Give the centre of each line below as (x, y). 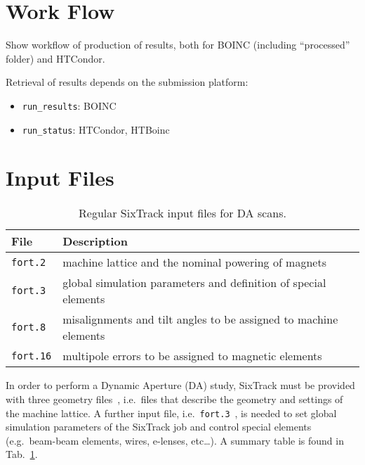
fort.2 (29, 262)
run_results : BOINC (69, 105)
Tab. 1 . (22, 454)
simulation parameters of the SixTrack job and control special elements (159, 427)
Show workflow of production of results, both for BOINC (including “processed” (178, 45)
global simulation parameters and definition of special (194, 283)
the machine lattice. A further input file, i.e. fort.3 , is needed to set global (171, 413)
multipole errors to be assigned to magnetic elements (192, 356)
